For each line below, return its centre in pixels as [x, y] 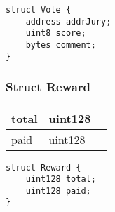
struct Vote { [39, 10]
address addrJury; [68, 21]
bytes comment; [61, 45]
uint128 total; [61, 179]
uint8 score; [56, 33]
